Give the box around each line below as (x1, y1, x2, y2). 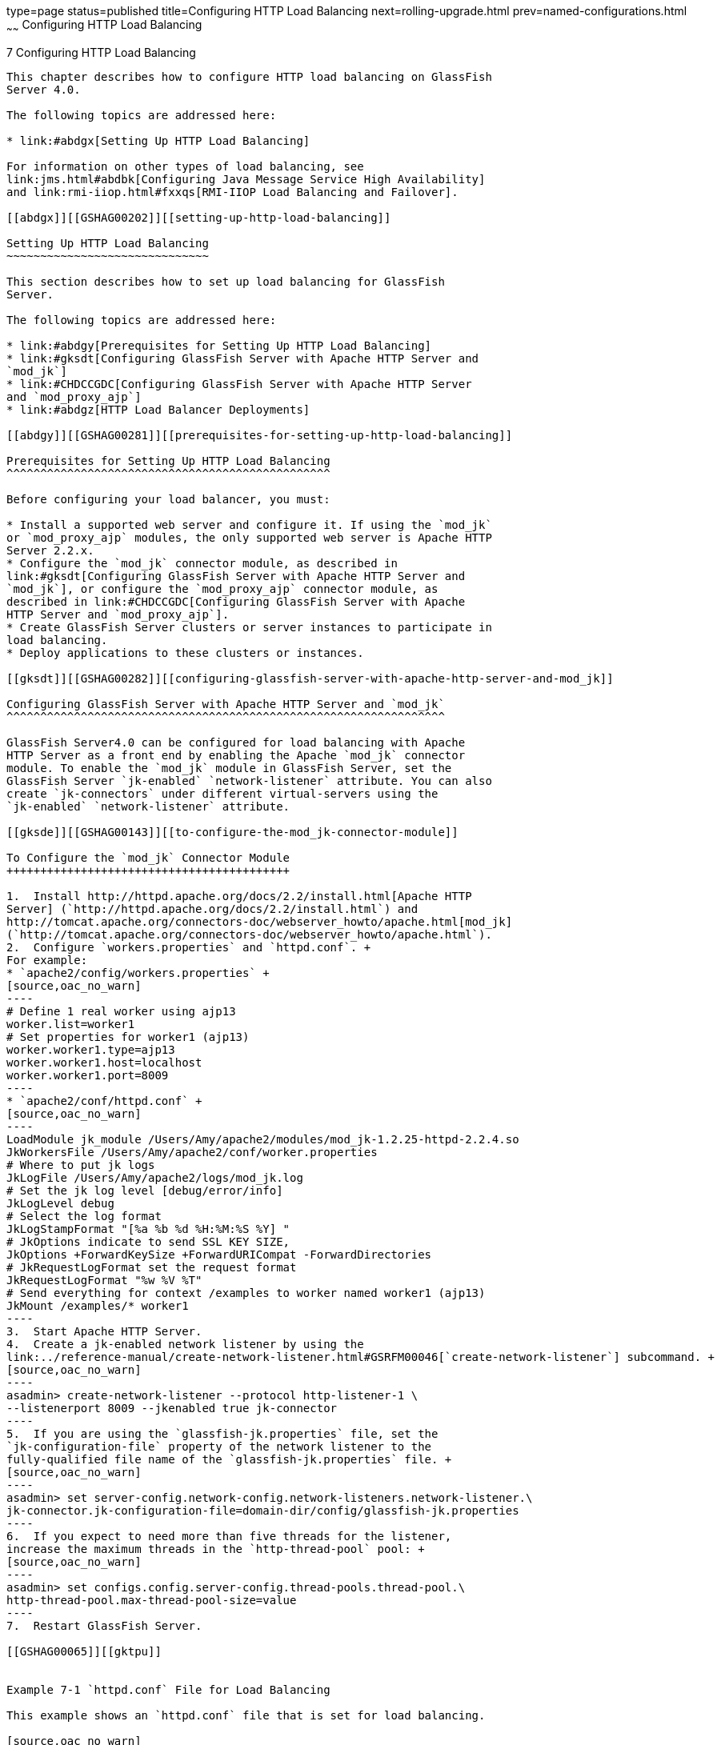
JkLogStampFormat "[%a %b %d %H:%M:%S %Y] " (6, 1222, 290, 1235)
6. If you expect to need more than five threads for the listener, (6, 1529, 452, 1543)
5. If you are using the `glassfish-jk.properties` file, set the (6, 1427, 439, 1440)
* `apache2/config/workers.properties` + (6, 966, 270, 979)
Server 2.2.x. (6, 543, 94, 557)
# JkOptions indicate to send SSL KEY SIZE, (6, 1235, 290, 1248)
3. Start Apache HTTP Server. (6, 1324, 202, 1338)
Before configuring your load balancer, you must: (6, 492, 330, 506)
